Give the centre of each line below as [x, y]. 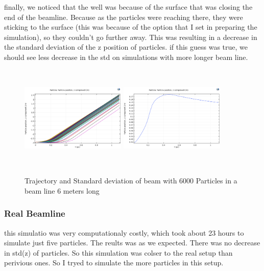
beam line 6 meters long [62, 190]
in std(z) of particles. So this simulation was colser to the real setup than [118, 252]
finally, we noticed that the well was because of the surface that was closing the [128, 7]
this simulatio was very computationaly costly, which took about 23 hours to [124, 232]
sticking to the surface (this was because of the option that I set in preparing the [131, 27]
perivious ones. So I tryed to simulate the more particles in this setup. [114, 263]
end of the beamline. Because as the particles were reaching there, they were [124, 17]
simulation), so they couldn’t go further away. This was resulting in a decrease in [131, 37]
